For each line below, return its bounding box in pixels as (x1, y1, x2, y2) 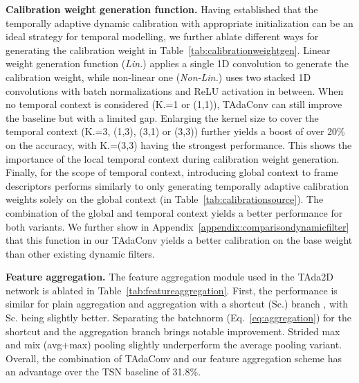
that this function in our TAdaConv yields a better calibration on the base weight (6, 233, 353, 247)
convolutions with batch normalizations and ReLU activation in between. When (6, 83, 344, 98)
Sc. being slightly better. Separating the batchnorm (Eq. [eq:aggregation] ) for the (6, 310, 351, 325)
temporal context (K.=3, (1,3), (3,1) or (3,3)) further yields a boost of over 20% (6, 124, 345, 139)
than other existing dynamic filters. (6, 246, 155, 260)
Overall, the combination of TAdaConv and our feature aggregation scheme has (6, 350, 342, 365)
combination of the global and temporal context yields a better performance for (6, 205, 343, 220)
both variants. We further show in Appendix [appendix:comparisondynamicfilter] (6, 219, 349, 233)
